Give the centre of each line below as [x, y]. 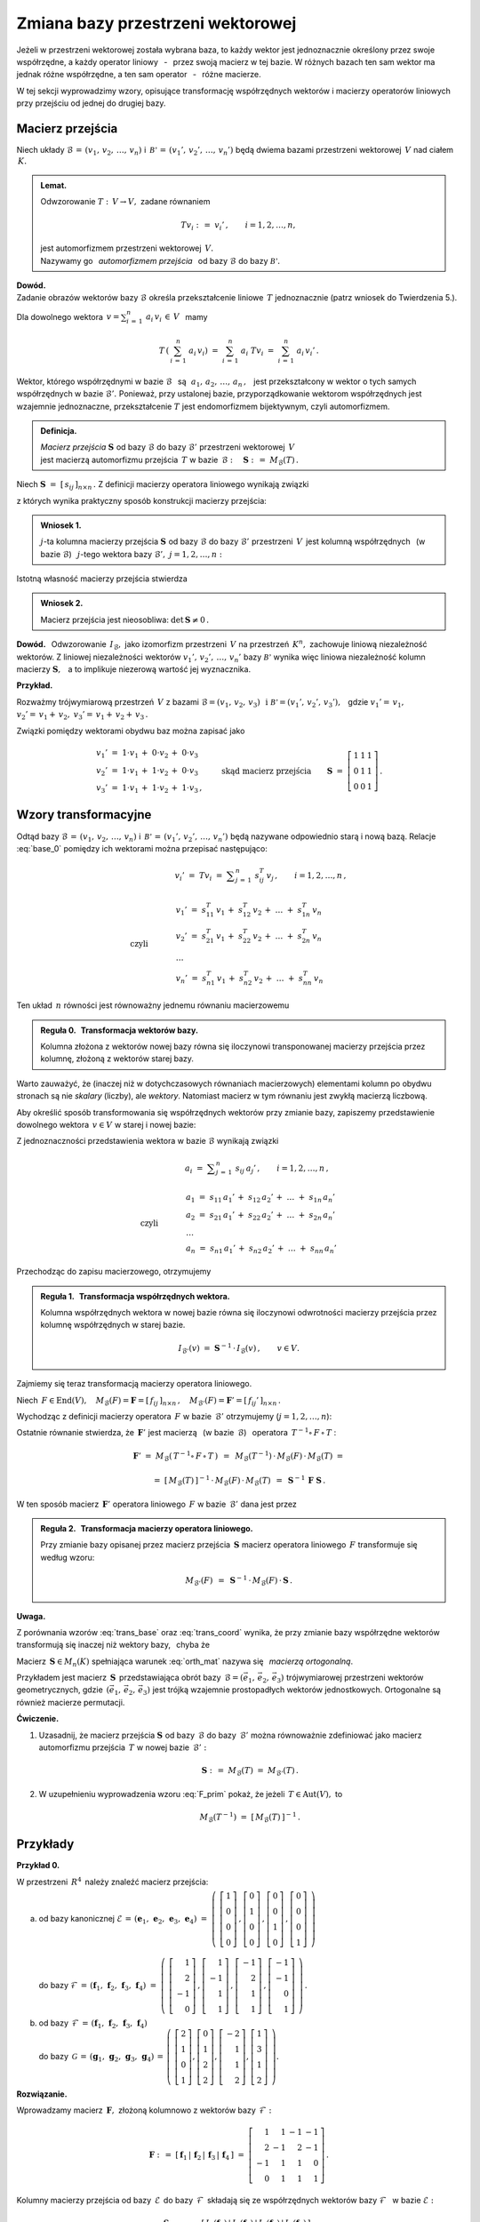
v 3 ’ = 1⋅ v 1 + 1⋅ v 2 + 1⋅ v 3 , [149, 789]
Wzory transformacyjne [84, 815]
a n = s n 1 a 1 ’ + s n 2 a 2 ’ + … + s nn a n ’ [261, 1249]
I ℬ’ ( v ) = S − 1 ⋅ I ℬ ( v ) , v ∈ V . [239, 1348]
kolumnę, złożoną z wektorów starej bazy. [117, 1059]
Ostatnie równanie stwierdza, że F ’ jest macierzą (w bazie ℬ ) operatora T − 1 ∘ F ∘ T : [176, 1432]
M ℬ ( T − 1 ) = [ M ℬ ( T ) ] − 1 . [250, 1817]
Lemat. [53, 185]
